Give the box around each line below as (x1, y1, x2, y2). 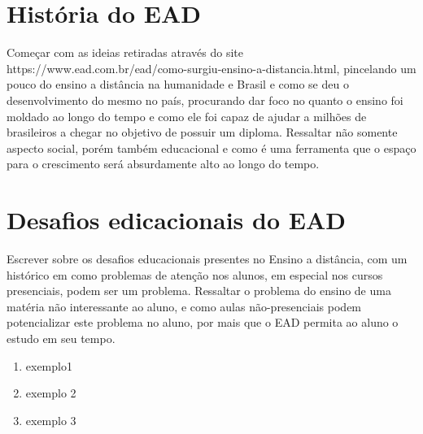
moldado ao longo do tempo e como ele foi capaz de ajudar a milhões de (7, 107, 367, 124)
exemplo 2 (25, 384, 76, 401)
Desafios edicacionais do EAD (7, 203, 346, 237)
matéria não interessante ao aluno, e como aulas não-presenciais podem (7, 297, 362, 315)
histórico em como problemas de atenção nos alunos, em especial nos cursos (7, 266, 383, 283)
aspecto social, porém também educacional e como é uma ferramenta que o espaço (7, 139, 416, 156)
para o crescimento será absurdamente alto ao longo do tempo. (7, 155, 320, 172)
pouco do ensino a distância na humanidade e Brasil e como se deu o (7, 76, 349, 93)
